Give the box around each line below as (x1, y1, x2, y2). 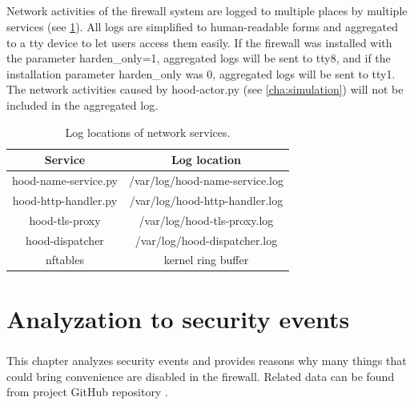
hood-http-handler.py (12, 191, 118, 208)
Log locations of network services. (65, 123, 231, 140)
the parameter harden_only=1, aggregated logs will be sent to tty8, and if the (6, 50, 391, 66)
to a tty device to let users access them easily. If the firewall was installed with (6, 34, 392, 50)
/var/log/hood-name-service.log (128, 171, 283, 188)
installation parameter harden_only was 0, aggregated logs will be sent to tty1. (6, 65, 396, 82)
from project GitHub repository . (6, 383, 168, 400)
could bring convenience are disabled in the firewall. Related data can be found (6, 367, 395, 384)
